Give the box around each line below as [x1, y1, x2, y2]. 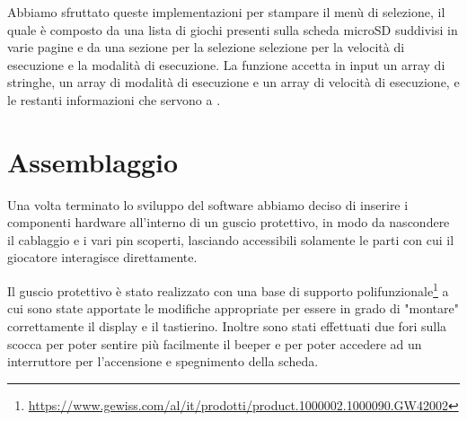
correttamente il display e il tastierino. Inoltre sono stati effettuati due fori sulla [7, 316, 447, 335]
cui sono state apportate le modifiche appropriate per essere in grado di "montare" [7, 299, 459, 318]
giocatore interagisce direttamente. [7, 248, 198, 267]
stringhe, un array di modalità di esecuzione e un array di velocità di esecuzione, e [7, 73, 460, 92]
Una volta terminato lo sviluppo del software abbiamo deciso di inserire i [7, 195, 409, 214]
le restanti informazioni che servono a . [7, 90, 221, 109]
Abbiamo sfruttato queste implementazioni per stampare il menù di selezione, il [7, 3, 445, 21]
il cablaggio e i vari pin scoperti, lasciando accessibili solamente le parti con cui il [7, 230, 454, 249]
